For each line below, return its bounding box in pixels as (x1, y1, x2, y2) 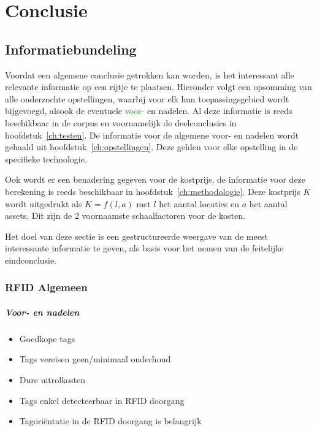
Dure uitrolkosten (19, 373, 86, 386)
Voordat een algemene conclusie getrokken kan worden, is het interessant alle (5, 68, 294, 81)
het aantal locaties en (159, 197, 240, 210)
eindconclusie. (5, 253, 57, 266)
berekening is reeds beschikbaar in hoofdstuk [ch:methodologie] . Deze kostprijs (5, 185, 300, 197)
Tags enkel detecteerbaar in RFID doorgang (19, 394, 185, 406)
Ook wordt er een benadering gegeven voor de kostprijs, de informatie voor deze (5, 173, 306, 186)
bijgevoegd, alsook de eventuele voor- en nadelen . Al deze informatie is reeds (5, 104, 292, 117)
